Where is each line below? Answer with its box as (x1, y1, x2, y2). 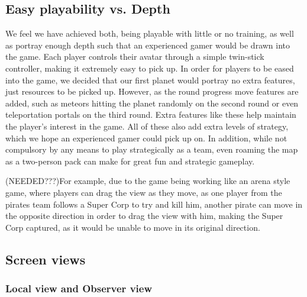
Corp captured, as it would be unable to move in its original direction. (5, 221, 260, 233)
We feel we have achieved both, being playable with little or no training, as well (5, 27, 294, 40)
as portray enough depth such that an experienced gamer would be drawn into (5, 38, 290, 51)
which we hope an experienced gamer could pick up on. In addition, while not (5, 131, 287, 144)
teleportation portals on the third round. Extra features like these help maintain (5, 108, 296, 121)
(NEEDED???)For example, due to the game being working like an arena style (5, 175, 290, 187)
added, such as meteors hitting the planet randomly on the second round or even (5, 96, 299, 109)
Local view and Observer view (5, 281, 152, 295)
